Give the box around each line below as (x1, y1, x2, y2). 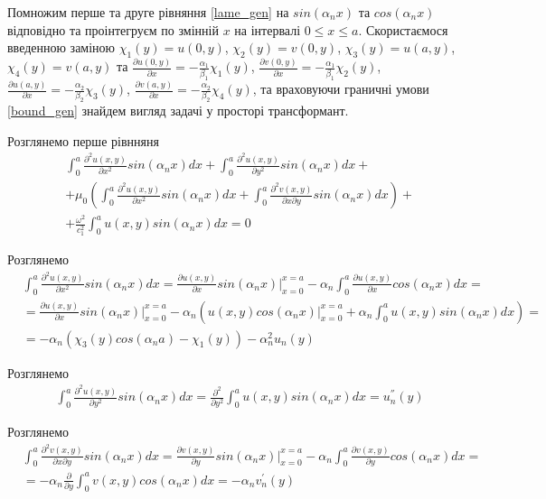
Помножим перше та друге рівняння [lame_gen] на (7, 3, 289, 21)
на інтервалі (234, 20, 301, 39)
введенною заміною (7, 38, 116, 57)
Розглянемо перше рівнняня (7, 131, 159, 150)
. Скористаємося (358, 20, 448, 39)
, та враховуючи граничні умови (252, 79, 429, 97)
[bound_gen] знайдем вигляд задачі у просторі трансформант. (7, 101, 349, 120)
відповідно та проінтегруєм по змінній (7, 20, 219, 39)
